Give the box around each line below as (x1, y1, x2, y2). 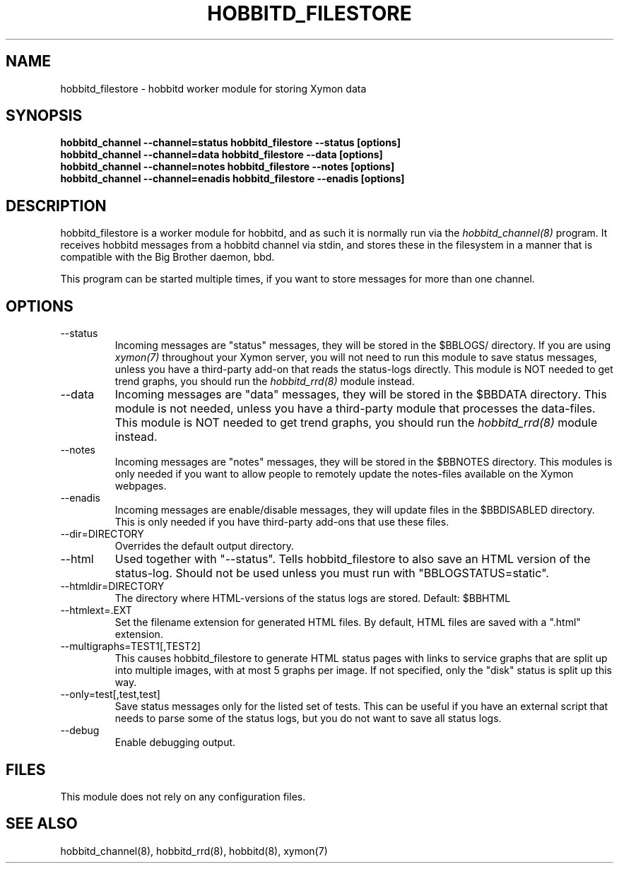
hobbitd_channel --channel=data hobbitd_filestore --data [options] (60, 148, 383, 161)
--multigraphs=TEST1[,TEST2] (60, 640, 201, 653)
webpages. (114, 480, 167, 492)
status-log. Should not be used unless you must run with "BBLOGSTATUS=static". (114, 566, 549, 581)
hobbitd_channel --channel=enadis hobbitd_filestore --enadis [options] (60, 172, 405, 185)
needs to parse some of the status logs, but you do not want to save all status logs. (114, 712, 502, 725)
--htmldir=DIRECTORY (60, 580, 165, 593)
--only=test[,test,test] (60, 688, 160, 701)
